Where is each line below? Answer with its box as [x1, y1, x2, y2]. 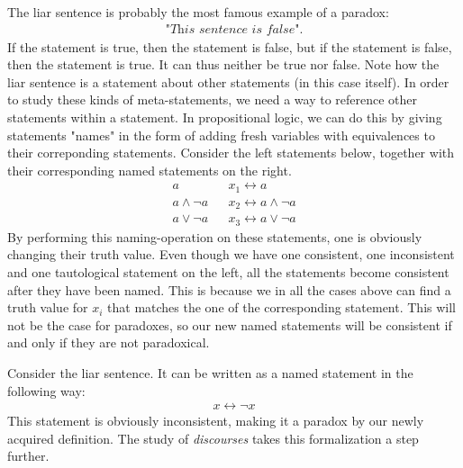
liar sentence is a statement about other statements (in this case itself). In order [7, 72, 449, 91]
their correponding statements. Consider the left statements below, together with [7, 143, 455, 162]
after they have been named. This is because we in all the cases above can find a [7, 280, 451, 299]
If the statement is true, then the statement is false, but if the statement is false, [7, 37, 452, 56]
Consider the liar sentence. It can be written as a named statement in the [7, 363, 413, 382]
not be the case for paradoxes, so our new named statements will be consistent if [7, 315, 452, 334]
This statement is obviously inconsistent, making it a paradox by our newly [7, 411, 424, 430]
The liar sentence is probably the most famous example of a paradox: [7, 3, 389, 21]
